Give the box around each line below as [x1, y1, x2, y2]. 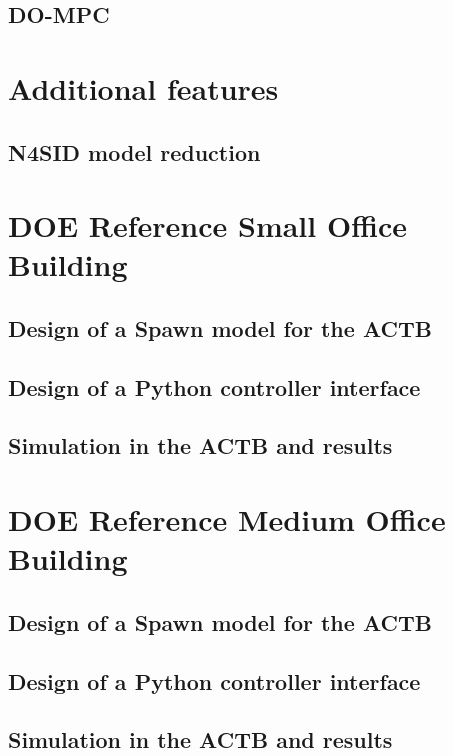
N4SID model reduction [8, 136, 261, 167]
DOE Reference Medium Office [8, 499, 446, 540]
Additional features [8, 67, 279, 108]
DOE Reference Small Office [8, 205, 408, 246]
